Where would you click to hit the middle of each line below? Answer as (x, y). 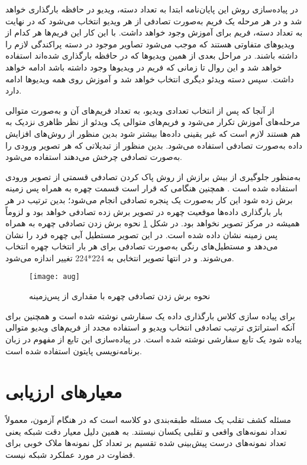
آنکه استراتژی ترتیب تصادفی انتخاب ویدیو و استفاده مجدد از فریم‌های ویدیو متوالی (150, 327)
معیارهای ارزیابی (64, 391)
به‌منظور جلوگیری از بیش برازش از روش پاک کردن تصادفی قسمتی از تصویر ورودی (153, 176)
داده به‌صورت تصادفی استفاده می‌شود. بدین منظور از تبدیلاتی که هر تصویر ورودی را (154, 145)
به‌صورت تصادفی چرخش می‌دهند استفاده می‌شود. (94, 157)
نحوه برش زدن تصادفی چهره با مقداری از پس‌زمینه (120, 296)
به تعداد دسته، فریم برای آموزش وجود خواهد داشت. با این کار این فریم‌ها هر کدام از (154, 32)
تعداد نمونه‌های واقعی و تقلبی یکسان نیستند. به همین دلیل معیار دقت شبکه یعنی (146, 431)
